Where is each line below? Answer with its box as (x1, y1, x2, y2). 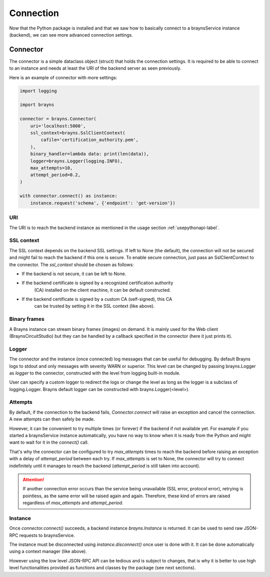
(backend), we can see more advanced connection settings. (9, 32, 133, 38)
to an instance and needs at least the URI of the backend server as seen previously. (9, 65, 181, 71)
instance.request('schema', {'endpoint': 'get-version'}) (30, 200, 175, 206)
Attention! (22, 476, 44, 482)
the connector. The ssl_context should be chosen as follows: (9, 261, 134, 268)
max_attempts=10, (30, 165, 73, 170)
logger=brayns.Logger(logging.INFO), (30, 158, 123, 164)
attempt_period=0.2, (30, 172, 81, 178)
